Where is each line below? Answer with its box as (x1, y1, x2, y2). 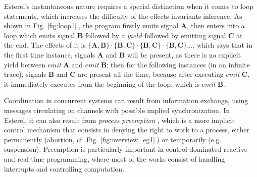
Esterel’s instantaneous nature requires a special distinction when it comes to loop (4, 1, 254, 11)
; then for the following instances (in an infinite (106, 59, 250, 69)
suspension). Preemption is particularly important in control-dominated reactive (4, 144, 248, 154)
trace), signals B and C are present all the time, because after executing (4, 69, 224, 79)
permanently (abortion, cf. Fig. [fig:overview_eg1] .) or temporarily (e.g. (4, 134, 221, 144)
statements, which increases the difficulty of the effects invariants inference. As (4, 10, 242, 21)
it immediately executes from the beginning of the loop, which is (4, 78, 200, 89)
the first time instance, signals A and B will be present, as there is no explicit (4, 49, 241, 59)
